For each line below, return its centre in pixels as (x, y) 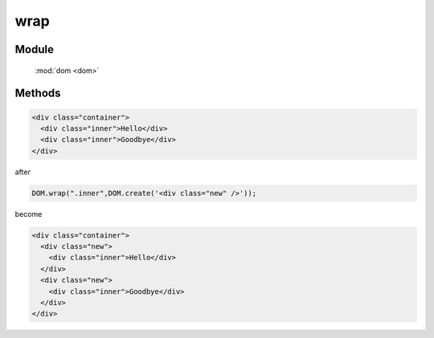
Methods (38, 94)
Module (34, 49)
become (29, 214)
